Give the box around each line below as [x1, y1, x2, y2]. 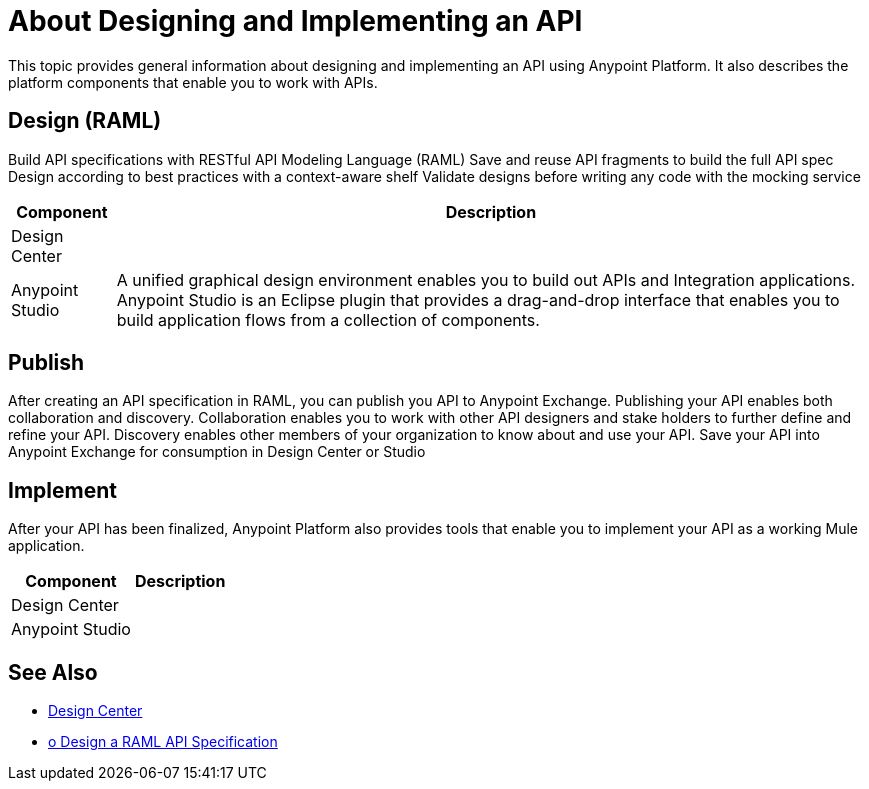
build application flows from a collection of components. [116, 309, 540, 330]
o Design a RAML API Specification [48, 733, 278, 751]
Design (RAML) [8, 108, 162, 134]
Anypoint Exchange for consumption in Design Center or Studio [8, 443, 426, 461]
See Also [8, 659, 98, 685]
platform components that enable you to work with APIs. [8, 73, 378, 91]
